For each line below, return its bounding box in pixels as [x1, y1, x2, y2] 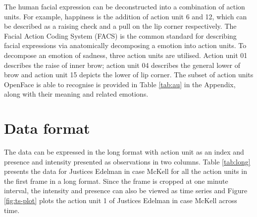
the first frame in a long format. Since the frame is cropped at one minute [4, 175, 228, 186]
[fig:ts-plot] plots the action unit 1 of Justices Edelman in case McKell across [4, 195, 237, 206]
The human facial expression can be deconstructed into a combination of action [4, 1, 245, 11]
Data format [4, 118, 90, 138]
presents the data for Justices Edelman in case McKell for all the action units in [4, 166, 247, 176]
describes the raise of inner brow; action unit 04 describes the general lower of [4, 59, 241, 70]
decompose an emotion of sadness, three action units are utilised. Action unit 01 [4, 50, 248, 60]
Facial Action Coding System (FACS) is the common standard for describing [4, 30, 237, 41]
